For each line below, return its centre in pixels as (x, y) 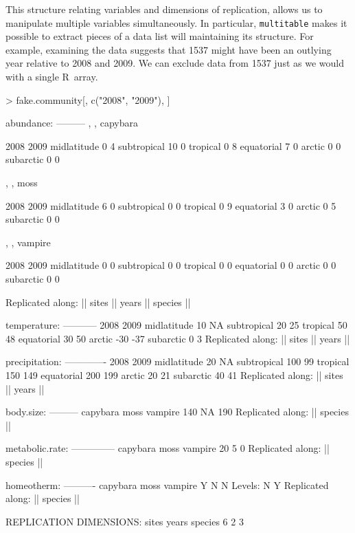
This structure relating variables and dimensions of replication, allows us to (164, 9)
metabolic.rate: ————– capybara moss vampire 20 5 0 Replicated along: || (168, 448)
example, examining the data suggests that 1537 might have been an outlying (169, 49)
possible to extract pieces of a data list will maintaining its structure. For (160, 36)
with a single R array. (52, 77)
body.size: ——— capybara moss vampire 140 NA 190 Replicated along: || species (177, 412)
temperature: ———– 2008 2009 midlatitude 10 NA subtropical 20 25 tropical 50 (176, 325)
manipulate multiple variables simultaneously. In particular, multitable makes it (176, 22)
